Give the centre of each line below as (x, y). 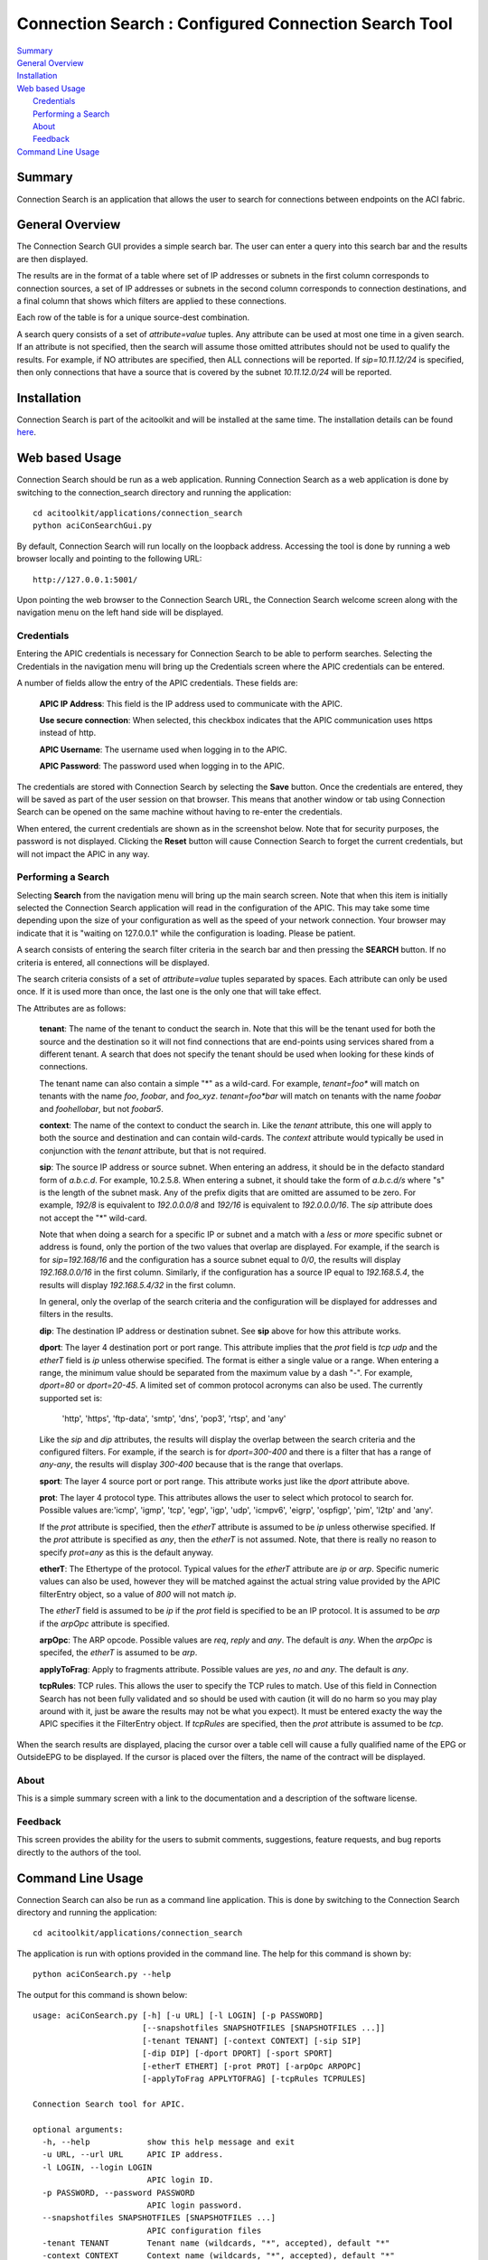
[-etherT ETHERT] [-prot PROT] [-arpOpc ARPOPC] (251, 2066)
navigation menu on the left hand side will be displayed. (120, 612)
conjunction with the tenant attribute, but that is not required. (153, 1150)
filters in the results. (76, 1314)
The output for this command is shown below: (102, 1994)
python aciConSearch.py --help (102, 1974)
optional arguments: (78, 2129)
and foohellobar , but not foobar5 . (102, 1108)
